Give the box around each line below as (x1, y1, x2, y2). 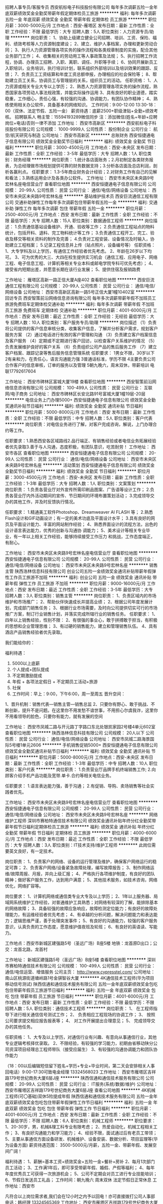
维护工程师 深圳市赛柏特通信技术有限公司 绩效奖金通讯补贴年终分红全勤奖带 (5, 818, 156, 823)
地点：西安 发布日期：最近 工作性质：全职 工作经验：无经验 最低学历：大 (9, 314, 154, 319)
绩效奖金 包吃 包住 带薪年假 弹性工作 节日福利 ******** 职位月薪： (18, 1105, 153, 1111)
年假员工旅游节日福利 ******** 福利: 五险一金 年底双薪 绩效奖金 (21, 987, 150, 993)
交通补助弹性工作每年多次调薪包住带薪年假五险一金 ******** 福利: (14, 200, 148, 205)
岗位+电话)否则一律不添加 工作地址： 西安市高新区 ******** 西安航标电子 (5, 120, 152, 126)
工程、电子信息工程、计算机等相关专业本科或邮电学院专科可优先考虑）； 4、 (5, 261, 156, 266)
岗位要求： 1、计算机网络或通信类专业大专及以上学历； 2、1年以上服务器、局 (5, 893, 158, 899)
